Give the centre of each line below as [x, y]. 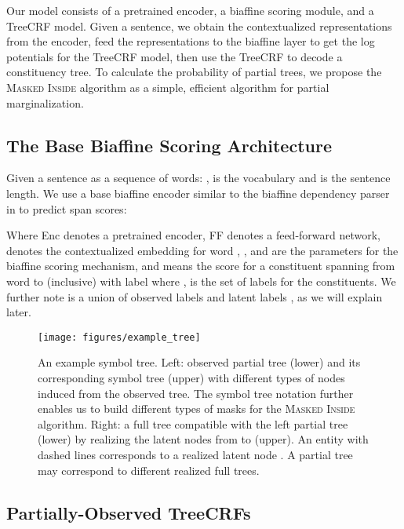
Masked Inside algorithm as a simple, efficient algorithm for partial [168, 87]
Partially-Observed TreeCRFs [129, 512]
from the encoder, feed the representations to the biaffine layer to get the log [191, 41]
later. [19, 312]
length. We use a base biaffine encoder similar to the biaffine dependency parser [198, 193]
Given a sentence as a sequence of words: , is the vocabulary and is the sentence [198, 178]
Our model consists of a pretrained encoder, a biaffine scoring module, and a [190, 10]
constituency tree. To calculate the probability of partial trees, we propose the [194, 72]
